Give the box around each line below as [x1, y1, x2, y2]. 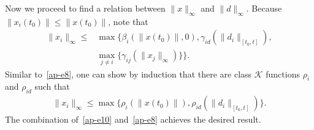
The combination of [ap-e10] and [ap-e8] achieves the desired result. [5, 113, 261, 126]
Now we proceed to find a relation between [5, 2, 166, 14]
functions [266, 67, 300, 80]
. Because [246, 2, 282, 14]
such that [34, 80, 70, 93]
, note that [108, 15, 148, 27]
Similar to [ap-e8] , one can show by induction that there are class [5, 67, 252, 80]
